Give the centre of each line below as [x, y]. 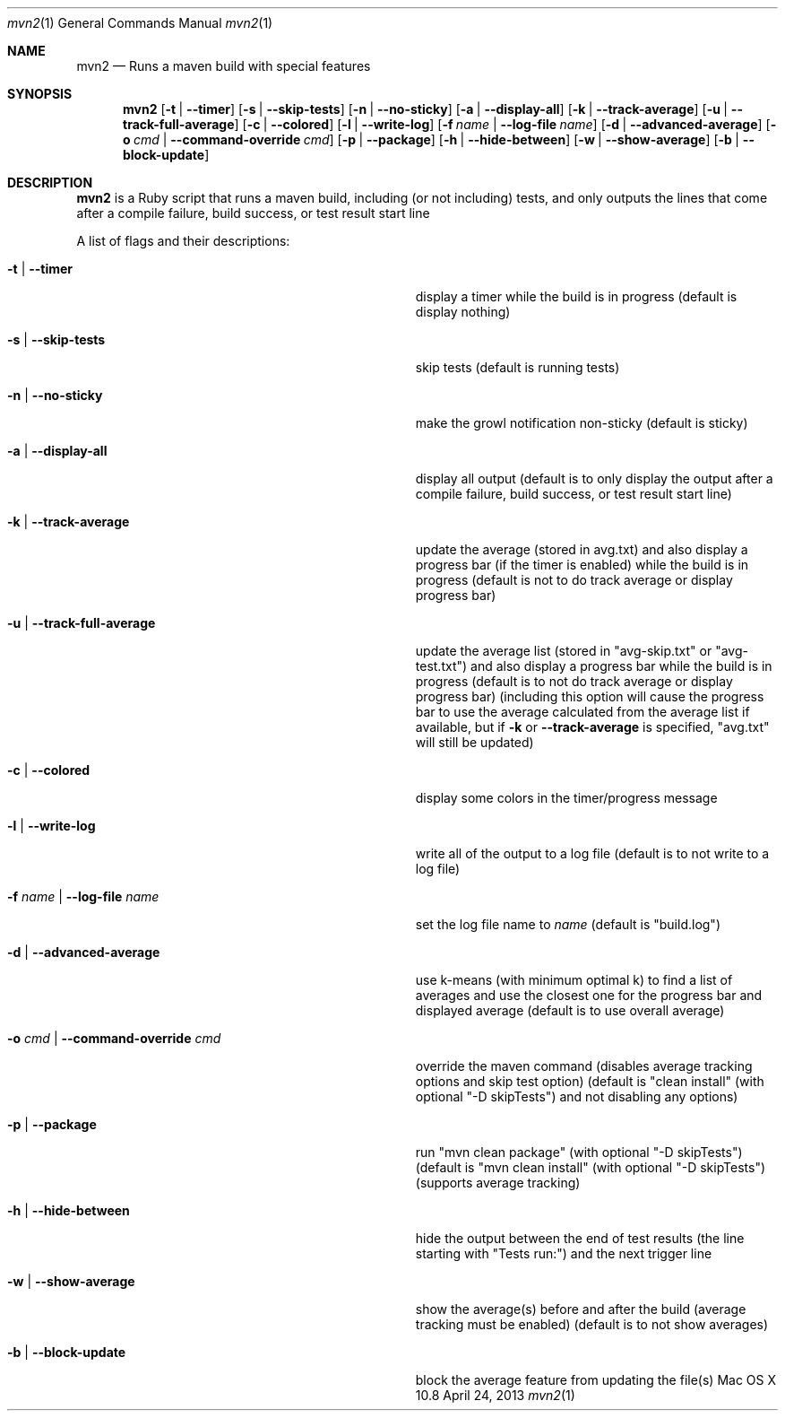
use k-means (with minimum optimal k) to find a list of [574, 980]
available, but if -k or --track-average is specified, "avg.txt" [592, 727]
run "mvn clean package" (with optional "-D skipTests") [579, 1152]
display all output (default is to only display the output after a [594, 478]
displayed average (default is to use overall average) [570, 1010]
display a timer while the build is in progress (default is [576, 296]
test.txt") [441, 666]
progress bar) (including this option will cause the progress [590, 696]
